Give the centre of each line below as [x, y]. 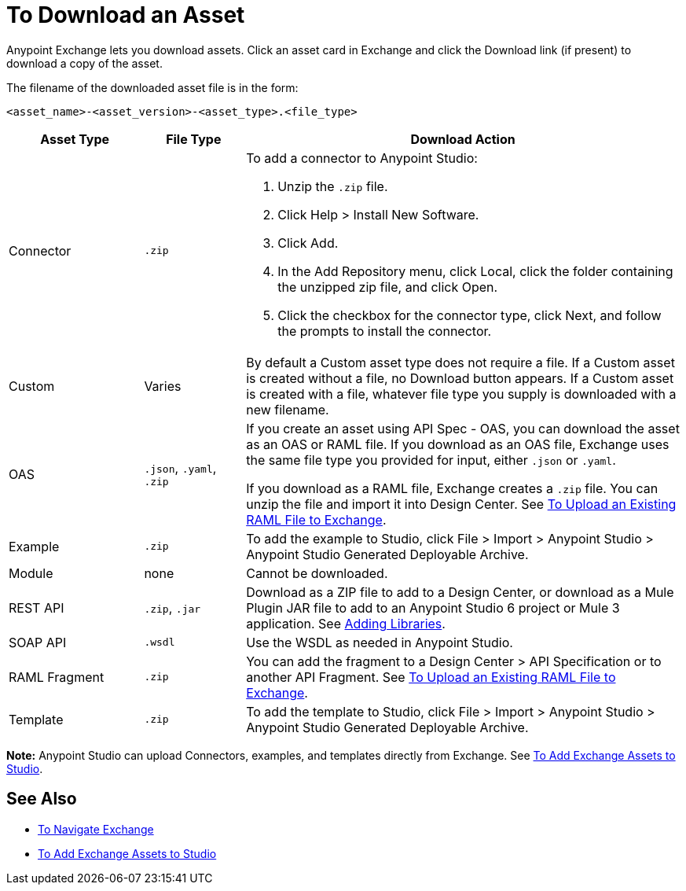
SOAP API [38, 642]
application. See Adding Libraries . [346, 623]
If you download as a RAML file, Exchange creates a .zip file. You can [452, 488]
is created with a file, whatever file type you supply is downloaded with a [461, 394]
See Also [42, 799]
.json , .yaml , [180, 468]
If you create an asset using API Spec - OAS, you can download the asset [463, 428]
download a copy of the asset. [84, 63]
